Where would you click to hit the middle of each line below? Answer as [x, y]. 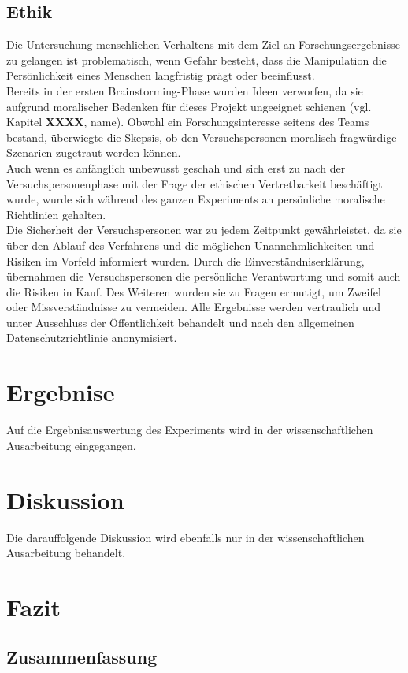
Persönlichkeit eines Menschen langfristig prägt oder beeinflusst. [161, 75]
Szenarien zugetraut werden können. [94, 152]
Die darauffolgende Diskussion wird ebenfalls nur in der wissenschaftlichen [185, 537]
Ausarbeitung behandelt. [66, 553]
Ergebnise [61, 392]
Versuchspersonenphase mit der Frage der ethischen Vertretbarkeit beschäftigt [195, 183]
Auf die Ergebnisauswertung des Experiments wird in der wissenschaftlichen [190, 430]
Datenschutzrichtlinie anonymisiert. [92, 338]
